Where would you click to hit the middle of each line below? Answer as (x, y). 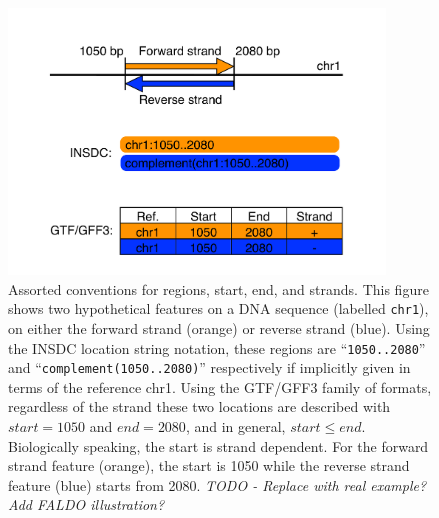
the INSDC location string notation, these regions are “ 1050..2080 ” (217, 347)
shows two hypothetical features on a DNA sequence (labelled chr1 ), (218, 308)
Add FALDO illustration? (86, 504)
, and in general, (235, 426)
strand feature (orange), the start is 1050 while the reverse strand (209, 465)
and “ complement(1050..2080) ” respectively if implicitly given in (209, 367)
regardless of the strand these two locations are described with (199, 406)
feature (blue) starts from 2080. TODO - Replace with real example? (217, 484)
